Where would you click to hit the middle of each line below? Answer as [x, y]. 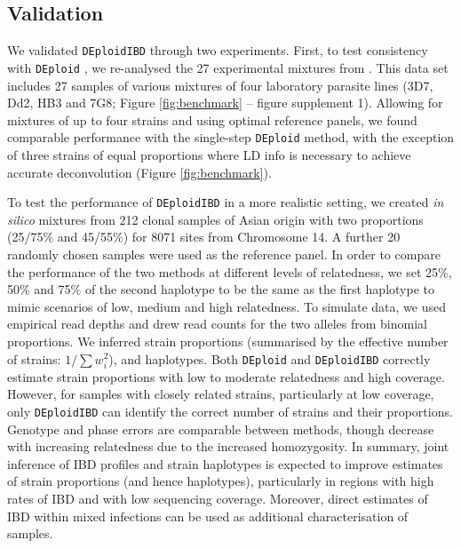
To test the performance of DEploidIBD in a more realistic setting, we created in [226, 202]
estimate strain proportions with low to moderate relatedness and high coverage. [226, 376]
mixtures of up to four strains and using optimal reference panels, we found [212, 119]
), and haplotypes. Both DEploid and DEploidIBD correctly [270, 358]
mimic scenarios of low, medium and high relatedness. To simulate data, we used [227, 306]
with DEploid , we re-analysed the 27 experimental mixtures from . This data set [228, 67]
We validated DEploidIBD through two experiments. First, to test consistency [218, 50]
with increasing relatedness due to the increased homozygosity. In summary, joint [228, 446]
